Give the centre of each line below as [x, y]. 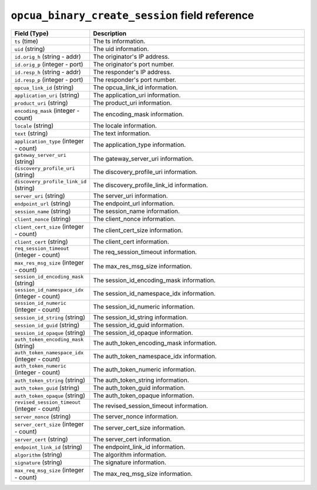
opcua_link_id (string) [44, 87]
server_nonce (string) [43, 416]
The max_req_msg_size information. [143, 474]
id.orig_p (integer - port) [49, 64]
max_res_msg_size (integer [49, 263]
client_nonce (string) [43, 219]
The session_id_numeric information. [144, 307]
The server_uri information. [131, 196]
